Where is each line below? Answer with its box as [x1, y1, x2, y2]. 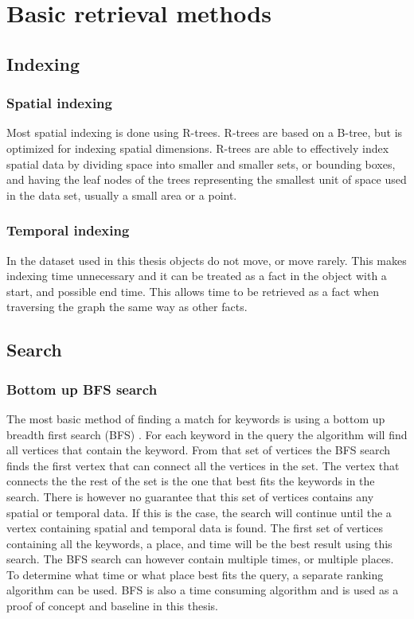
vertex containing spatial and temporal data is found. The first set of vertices [6, 520, 384, 536]
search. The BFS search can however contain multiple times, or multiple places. [6, 551, 394, 567]
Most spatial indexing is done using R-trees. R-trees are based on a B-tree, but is [6, 124, 403, 141]
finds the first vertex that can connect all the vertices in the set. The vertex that [6, 457, 400, 473]
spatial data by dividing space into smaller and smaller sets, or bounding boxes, [6, 155, 396, 172]
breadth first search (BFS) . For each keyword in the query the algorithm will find [6, 426, 408, 442]
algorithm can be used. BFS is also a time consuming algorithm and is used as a [6, 582, 399, 598]
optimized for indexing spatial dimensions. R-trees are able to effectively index [6, 139, 389, 156]
